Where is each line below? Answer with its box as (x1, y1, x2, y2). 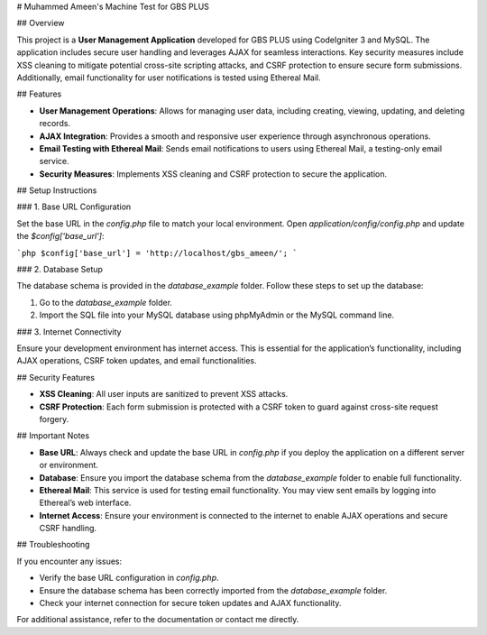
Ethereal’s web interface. (39, 497, 132, 509)
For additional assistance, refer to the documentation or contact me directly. (16, 614, 299, 625)
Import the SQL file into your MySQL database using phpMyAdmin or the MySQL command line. (39, 309, 395, 320)
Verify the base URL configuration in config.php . (39, 573, 220, 584)
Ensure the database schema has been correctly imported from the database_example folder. (39, 584, 388, 595)
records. (39, 118, 71, 129)
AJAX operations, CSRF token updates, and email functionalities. (16, 355, 257, 366)
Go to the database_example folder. (39, 297, 173, 308)
